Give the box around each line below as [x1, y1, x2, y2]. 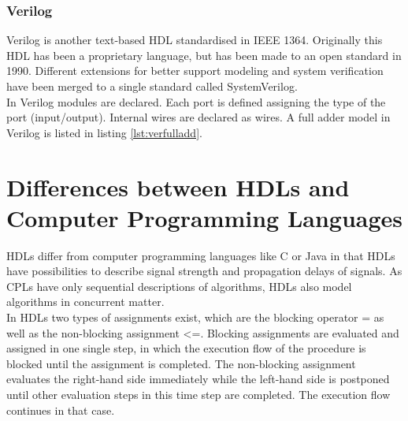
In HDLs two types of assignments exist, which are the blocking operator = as [6, 309, 384, 326]
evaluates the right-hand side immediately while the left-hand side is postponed [6, 371, 390, 387]
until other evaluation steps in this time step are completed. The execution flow [6, 386, 391, 403]
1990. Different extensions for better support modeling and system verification [6, 62, 384, 79]
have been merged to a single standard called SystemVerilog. [6, 78, 298, 94]
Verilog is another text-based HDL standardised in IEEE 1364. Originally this [6, 32, 383, 48]
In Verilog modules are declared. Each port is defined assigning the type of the [6, 93, 386, 110]
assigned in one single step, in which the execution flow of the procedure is [6, 340, 366, 356]
